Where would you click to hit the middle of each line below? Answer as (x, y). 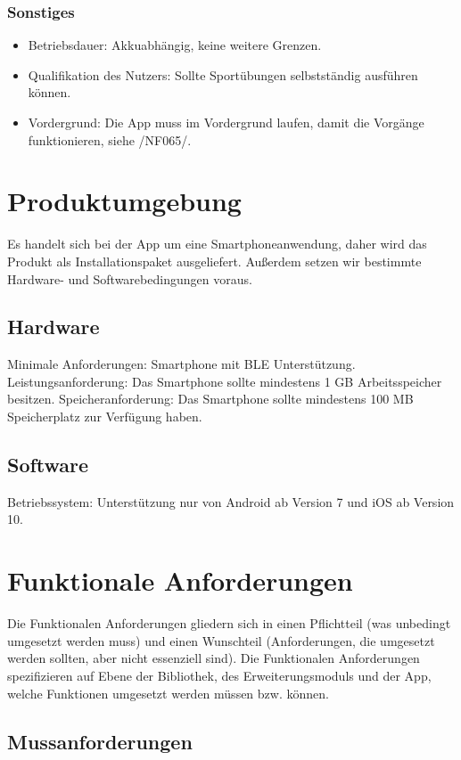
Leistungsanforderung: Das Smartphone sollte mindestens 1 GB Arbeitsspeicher (225, 381)
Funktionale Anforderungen (180, 580)
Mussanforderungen (100, 741)
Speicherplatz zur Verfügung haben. (105, 417)
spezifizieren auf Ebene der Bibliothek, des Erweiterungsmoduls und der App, (219, 675)
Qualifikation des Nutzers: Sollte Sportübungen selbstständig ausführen (223, 74)
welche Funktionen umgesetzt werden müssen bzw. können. (168, 693)
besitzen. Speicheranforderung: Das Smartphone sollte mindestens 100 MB (210, 399)
